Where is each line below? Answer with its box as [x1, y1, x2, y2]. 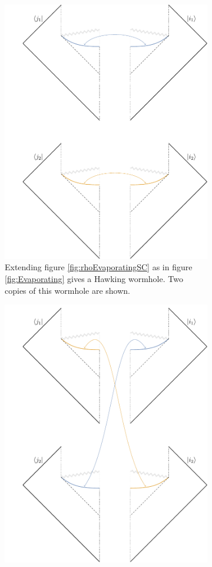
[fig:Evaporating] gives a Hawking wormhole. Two [5, 273, 183, 285]
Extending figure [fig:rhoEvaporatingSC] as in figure [5, 261, 193, 273]
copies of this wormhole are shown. [5, 284, 131, 296]
